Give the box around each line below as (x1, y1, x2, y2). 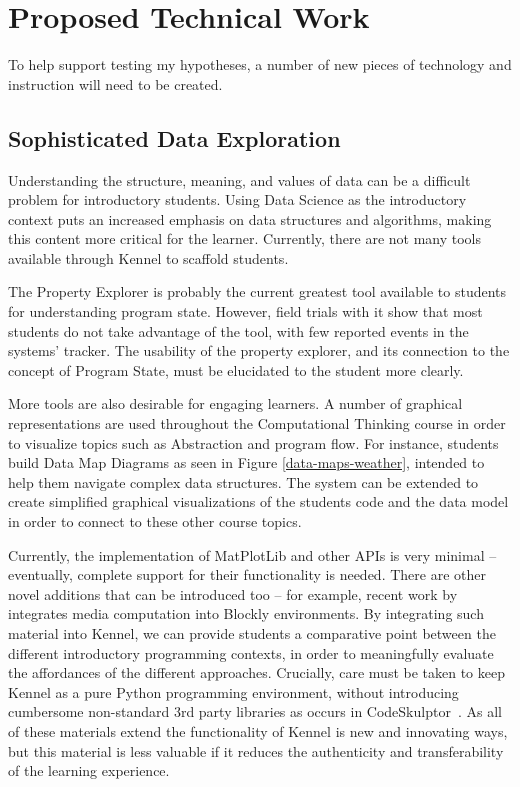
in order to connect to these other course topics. (8, 511, 302, 532)
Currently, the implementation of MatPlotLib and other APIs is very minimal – (8, 544, 497, 565)
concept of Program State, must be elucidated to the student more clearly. (8, 359, 464, 380)
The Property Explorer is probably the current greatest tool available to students (8, 281, 507, 302)
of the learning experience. (8, 760, 170, 781)
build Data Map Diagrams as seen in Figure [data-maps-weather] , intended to (8, 452, 485, 473)
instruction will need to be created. (8, 73, 223, 94)
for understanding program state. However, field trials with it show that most (8, 301, 483, 322)
